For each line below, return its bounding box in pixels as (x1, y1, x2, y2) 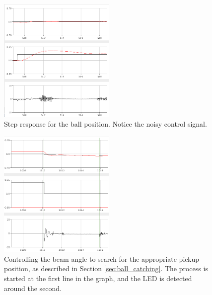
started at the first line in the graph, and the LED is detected (4, 273, 192, 283)
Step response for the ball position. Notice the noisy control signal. (4, 119, 207, 129)
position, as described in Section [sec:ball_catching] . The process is (4, 263, 208, 274)
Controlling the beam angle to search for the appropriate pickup (4, 253, 200, 264)
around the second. (4, 283, 62, 293)
